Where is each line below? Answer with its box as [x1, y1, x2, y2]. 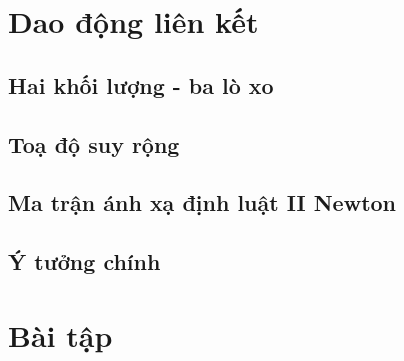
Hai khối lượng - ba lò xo [8, 69, 274, 100]
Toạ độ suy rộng [8, 128, 180, 159]
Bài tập [8, 314, 113, 355]
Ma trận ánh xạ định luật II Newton [8, 187, 397, 218]
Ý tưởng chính [8, 246, 161, 277]
